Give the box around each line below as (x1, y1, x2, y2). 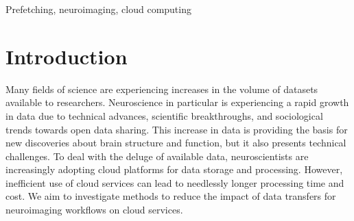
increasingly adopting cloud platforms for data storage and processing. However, (5, 162, 343, 177)
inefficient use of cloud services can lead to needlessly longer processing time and (5, 175, 344, 190)
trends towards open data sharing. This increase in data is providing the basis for (5, 122, 348, 136)
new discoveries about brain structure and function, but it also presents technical (5, 135, 346, 150)
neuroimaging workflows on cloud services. (5, 203, 183, 217)
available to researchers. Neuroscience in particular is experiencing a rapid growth (5, 95, 349, 109)
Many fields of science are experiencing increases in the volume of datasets (5, 81, 318, 96)
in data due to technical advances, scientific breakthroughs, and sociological (5, 108, 323, 122)
